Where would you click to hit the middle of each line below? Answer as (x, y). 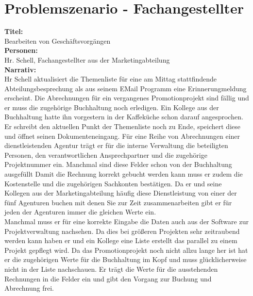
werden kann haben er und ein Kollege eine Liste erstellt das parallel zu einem (121, 240)
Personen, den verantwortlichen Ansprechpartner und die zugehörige (106, 155)
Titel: (14, 31)
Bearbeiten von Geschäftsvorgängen (58, 41)
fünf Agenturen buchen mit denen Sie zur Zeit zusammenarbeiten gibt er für (118, 202)
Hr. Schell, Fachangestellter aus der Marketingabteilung (87, 59)
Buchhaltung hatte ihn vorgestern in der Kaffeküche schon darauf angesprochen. (124, 117)
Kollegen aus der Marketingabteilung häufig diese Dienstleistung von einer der (121, 193)
